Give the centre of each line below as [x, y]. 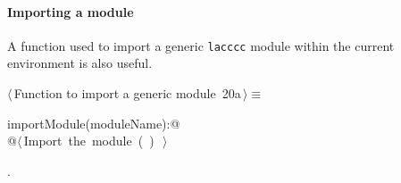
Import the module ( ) [89, 141]
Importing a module [71, 11]
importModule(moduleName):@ [94, 123]
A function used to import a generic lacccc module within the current [201, 45]
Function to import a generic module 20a [127, 93]
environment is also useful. [80, 63]
